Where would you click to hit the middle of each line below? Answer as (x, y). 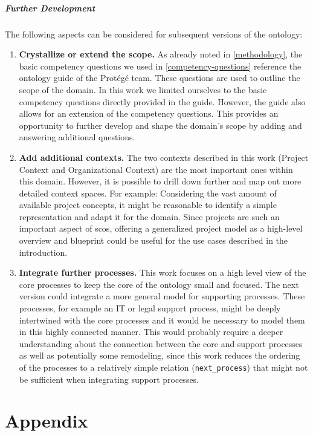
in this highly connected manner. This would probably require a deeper (151, 332)
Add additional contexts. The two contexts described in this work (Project (164, 157)
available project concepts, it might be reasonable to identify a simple (148, 205)
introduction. (43, 252)
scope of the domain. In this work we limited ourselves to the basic (143, 89)
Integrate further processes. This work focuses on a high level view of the (163, 272)
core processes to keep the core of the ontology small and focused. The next (159, 284)
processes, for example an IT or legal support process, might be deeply (150, 308)
